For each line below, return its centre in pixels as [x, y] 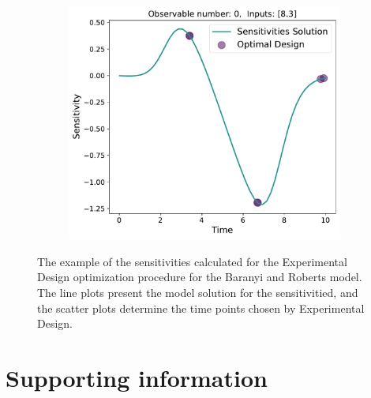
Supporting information [137, 377]
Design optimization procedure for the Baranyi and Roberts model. [200, 277]
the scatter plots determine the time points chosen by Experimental [201, 308]
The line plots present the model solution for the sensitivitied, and [198, 293]
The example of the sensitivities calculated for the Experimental [192, 261]
